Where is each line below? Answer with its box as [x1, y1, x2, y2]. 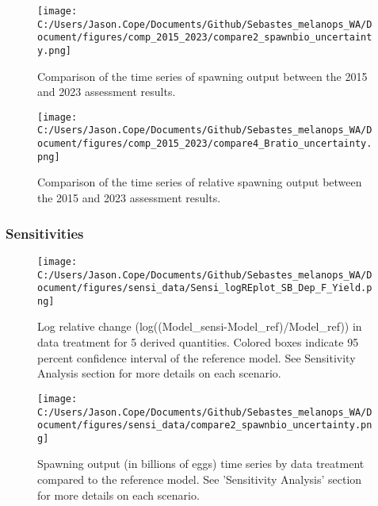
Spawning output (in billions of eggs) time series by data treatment [37, 455, 365, 472]
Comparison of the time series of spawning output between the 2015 [37, 67, 368, 84]
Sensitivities [6, 223, 84, 243]
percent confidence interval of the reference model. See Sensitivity [37, 349, 356, 366]
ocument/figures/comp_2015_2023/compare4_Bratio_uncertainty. [37, 138, 372, 150]
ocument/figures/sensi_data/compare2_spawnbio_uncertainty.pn [37, 420, 372, 431]
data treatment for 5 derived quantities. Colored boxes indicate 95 [37, 334, 359, 351]
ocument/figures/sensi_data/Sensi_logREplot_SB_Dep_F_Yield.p [37, 282, 372, 294]
